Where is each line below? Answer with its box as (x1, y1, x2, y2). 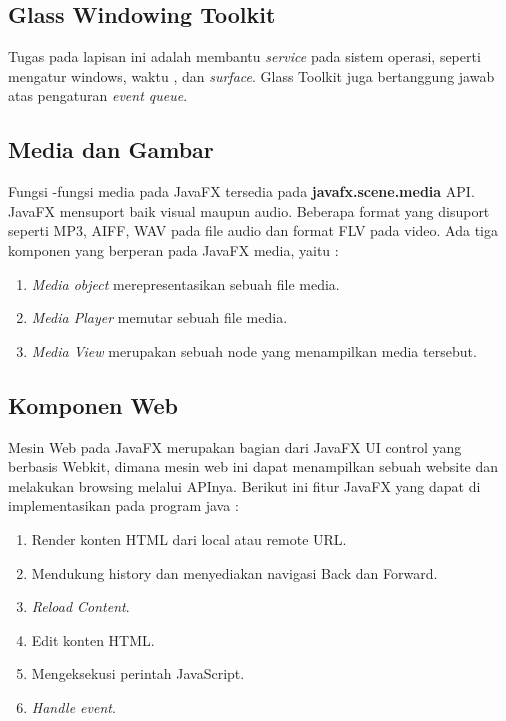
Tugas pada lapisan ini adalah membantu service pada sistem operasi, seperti (8, 46, 481, 67)
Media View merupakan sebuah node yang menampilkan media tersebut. (31, 340, 477, 361)
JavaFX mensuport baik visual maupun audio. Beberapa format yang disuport (8, 200, 490, 221)
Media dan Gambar (8, 134, 214, 165)
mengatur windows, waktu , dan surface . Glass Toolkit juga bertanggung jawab (8, 65, 495, 86)
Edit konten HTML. (31, 629, 155, 650)
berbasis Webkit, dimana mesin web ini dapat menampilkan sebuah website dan (8, 456, 499, 477)
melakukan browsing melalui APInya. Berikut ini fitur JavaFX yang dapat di (8, 475, 481, 496)
